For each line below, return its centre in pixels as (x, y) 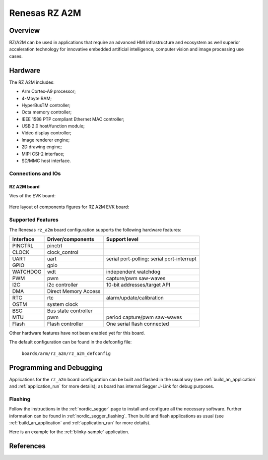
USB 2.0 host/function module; (53, 126)
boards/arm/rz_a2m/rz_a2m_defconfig (66, 353)
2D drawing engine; (42, 147)
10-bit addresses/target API (138, 285)
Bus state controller (70, 311)
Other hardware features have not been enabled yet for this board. (77, 333)
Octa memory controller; (47, 112)
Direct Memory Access (74, 291)
